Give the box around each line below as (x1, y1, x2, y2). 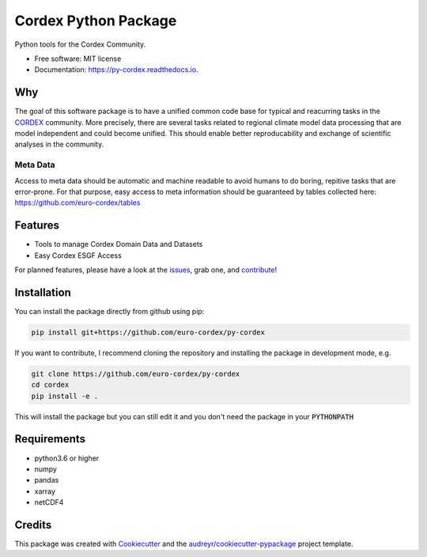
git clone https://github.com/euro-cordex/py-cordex (31, 369, 240, 378)
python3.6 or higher (34, 453, 100, 463)
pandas (34, 476, 59, 485)
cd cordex (31, 381, 70, 389)
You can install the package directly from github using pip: (14, 306, 205, 316)
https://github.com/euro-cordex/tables (14, 198, 141, 207)
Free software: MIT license (34, 54, 122, 63)
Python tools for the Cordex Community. (14, 40, 146, 49)
